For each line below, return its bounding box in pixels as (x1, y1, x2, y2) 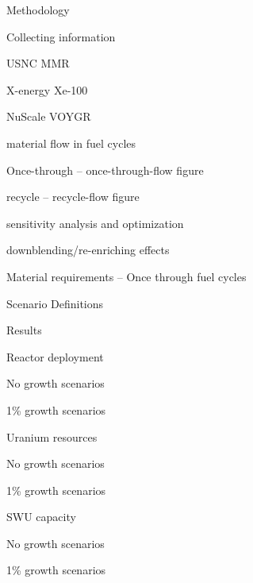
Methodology (6, 2, 70, 17)
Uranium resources (6, 428, 98, 445)
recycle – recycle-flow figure (6, 188, 140, 205)
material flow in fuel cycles (6, 134, 136, 151)
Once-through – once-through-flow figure (6, 161, 204, 178)
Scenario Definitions (6, 295, 104, 311)
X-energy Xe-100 (6, 81, 88, 98)
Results (6, 322, 42, 338)
